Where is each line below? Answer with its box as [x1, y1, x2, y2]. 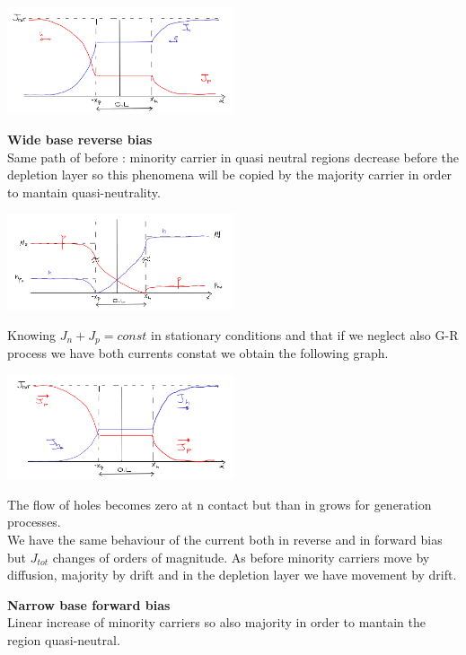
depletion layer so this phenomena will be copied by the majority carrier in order [7, 165, 453, 184]
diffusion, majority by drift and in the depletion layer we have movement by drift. [7, 565, 457, 584]
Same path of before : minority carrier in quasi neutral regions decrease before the [7, 147, 460, 166]
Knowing [7, 325, 57, 344]
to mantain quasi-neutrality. [7, 182, 161, 201]
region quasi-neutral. [7, 630, 120, 649]
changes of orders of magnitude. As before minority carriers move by [52, 547, 430, 566]
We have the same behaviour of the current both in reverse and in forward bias [7, 529, 443, 548]
